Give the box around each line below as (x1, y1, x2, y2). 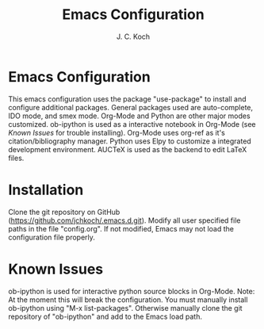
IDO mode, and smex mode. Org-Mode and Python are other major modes (8, 111, 251, 121)
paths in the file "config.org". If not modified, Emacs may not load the (8, 224, 234, 233)
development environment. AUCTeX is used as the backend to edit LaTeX (8, 144, 247, 154)
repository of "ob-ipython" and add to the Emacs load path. (8, 312, 203, 321)
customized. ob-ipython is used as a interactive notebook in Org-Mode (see (8, 119, 256, 128)
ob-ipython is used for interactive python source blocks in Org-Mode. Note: (8, 286, 255, 296)
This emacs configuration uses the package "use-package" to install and (8, 94, 247, 104)
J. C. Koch (116, 32, 151, 41)
